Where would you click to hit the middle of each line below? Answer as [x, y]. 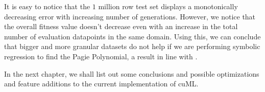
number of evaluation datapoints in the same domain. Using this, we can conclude [132, 36]
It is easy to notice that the [47, 6]
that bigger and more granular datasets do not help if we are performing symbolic [132, 46]
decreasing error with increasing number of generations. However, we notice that [130, 16]
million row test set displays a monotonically [168, 6]
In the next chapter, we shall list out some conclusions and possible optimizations [132, 73]
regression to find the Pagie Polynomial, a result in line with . [101, 56]
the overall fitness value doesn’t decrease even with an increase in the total [121, 26]
